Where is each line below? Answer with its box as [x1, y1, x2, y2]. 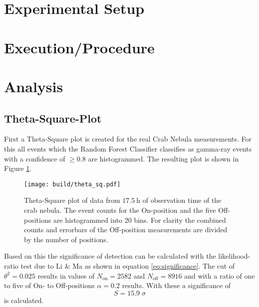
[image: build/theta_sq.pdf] [24, 180, 121, 188]
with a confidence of [4, 153, 65, 163]
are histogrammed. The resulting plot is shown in [88, 153, 239, 163]
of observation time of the [142, 195, 222, 205]
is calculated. [4, 295, 44, 305]
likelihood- [218, 251, 251, 261]
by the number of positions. [24, 234, 108, 244]
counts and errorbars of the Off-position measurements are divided [24, 224, 228, 235]
